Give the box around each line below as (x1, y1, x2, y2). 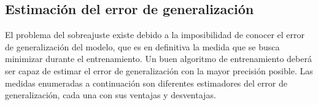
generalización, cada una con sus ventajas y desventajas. (5, 88, 216, 101)
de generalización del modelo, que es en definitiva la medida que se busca (5, 40, 280, 53)
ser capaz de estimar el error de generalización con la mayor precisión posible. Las (5, 64, 313, 77)
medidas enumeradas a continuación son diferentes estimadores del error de (5, 76, 287, 89)
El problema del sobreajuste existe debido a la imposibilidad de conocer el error (5, 28, 305, 41)
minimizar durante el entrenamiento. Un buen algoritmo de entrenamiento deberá (5, 52, 312, 65)
